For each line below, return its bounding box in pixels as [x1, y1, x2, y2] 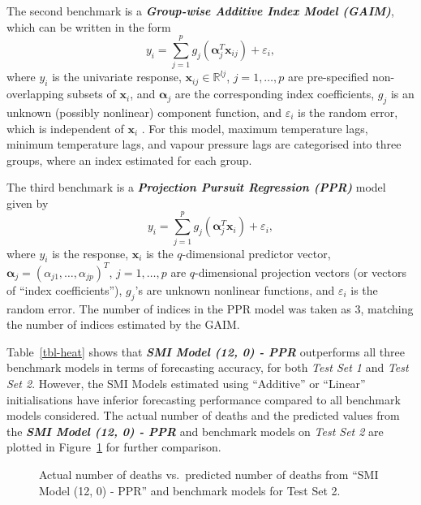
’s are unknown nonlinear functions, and [135, 281, 335, 298]
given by [6, 194, 49, 211]
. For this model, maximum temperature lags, [141, 119, 368, 136]
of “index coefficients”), [6, 281, 122, 298]
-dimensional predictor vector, [182, 244, 331, 261]
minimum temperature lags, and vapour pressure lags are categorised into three [6, 136, 402, 153]
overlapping [6, 85, 64, 102]
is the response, [52, 244, 129, 261]
